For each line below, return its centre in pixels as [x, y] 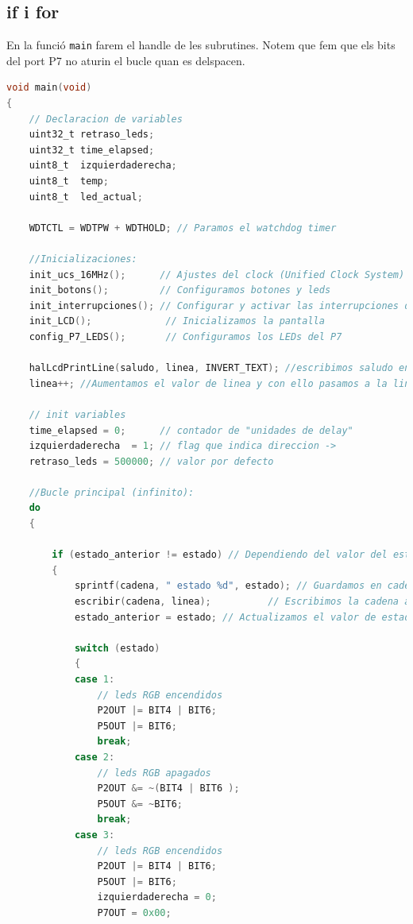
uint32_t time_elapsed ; [92, 150]
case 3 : [95, 835]
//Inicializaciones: [83, 259]
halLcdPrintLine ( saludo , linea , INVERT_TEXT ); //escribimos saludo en [220, 368]
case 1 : [95, 680]
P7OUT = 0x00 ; [134, 912]
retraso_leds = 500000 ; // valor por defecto [151, 461]
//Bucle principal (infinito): [112, 492]
